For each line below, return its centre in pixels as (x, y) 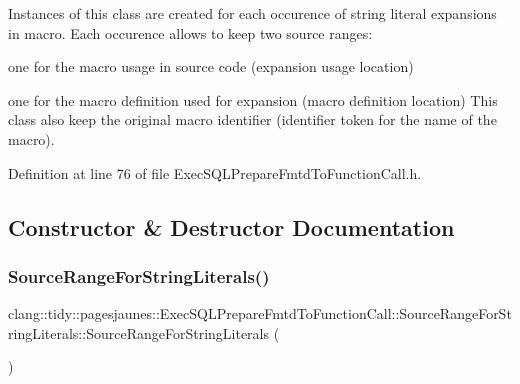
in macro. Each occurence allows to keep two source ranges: (190, 32)
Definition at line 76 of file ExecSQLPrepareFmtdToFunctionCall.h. (215, 172)
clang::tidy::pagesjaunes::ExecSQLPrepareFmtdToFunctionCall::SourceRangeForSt (260, 313)
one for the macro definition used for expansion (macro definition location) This (253, 99)
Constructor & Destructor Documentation (231, 226)
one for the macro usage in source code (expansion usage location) (211, 66)
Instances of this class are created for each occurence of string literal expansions (252, 13)
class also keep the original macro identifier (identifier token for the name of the (252, 119)
